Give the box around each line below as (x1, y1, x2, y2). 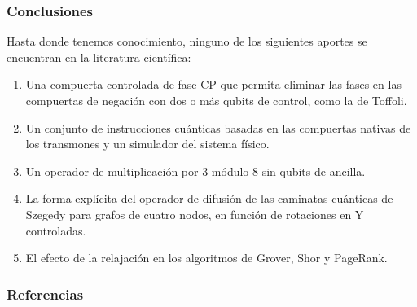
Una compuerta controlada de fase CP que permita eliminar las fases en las (25, 76, 402, 93)
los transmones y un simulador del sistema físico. (25, 135, 270, 152)
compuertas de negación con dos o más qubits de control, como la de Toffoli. (25, 92, 407, 108)
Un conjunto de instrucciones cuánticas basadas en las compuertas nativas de (25, 119, 411, 136)
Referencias (7, 283, 84, 304)
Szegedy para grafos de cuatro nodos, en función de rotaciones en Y (25, 205, 364, 222)
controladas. (25, 221, 86, 239)
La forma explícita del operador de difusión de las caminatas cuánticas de (25, 190, 393, 207)
